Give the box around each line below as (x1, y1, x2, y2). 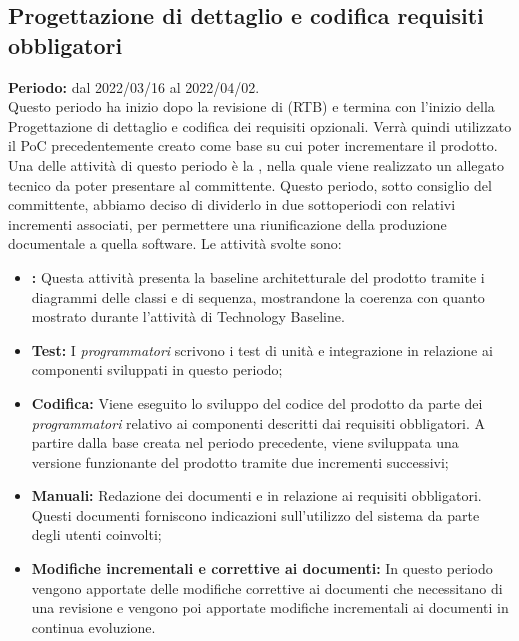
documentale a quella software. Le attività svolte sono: (8, 233, 342, 254)
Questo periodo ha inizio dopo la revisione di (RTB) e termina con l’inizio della (8, 96, 495, 117)
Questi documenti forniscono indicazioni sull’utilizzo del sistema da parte (31, 504, 480, 525)
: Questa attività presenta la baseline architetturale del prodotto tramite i (31, 266, 485, 287)
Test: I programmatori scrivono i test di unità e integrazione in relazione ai (31, 339, 493, 360)
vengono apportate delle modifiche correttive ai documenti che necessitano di (31, 577, 503, 598)
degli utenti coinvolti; (31, 524, 162, 545)
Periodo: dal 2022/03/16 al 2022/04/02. (8, 76, 260, 97)
